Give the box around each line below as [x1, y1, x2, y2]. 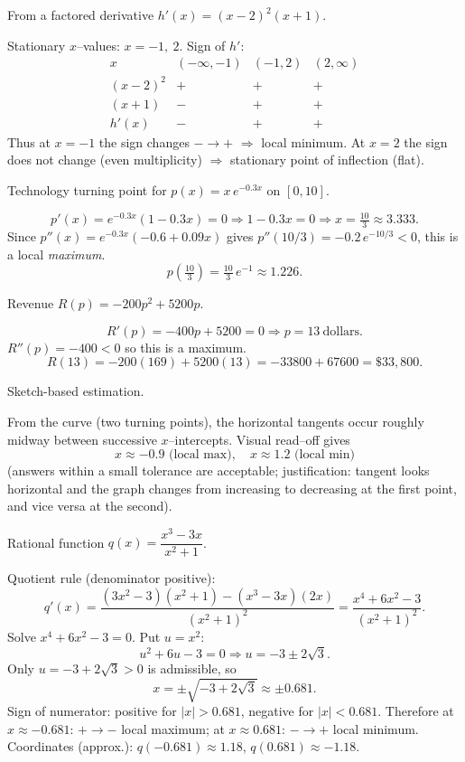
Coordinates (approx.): [7, 737, 134, 756]
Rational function [7, 532, 105, 551]
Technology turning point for [7, 181, 167, 199]
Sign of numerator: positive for [7, 701, 177, 720]
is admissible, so [147, 659, 237, 678]
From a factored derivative [7, 5, 154, 24]
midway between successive [7, 429, 157, 448]
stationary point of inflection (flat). [229, 150, 424, 169]
